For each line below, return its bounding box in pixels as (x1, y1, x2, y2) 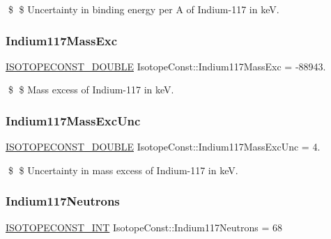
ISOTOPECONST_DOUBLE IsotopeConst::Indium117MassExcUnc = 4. (6, 139, 321, 154)
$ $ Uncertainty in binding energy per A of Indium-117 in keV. (8, 2, 279, 16)
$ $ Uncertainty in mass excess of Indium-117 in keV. (8, 162, 238, 177)
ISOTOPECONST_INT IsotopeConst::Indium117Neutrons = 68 (6, 219, 282, 234)
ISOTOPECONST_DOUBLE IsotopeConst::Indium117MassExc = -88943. (6, 59, 326, 73)
